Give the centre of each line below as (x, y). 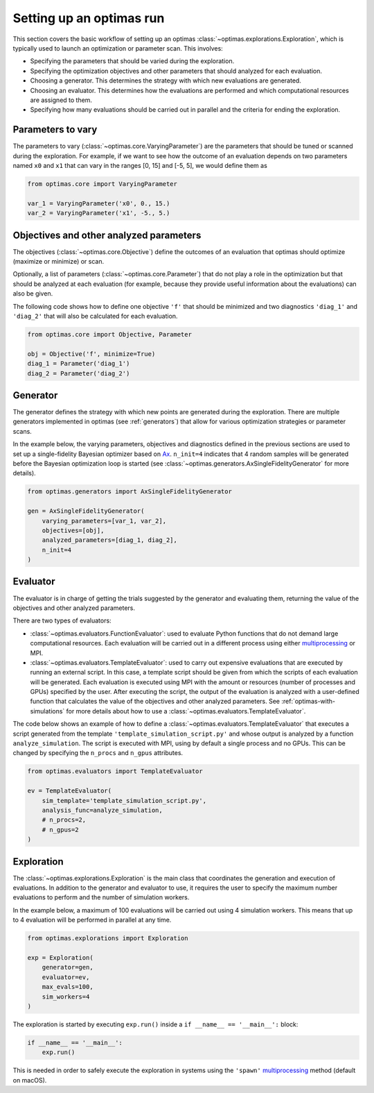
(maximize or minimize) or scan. (58, 262)
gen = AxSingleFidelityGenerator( (86, 511)
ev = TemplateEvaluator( (70, 791)
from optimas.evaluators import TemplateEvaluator (115, 771)
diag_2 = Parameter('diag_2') (79, 373)
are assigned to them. (61, 100)
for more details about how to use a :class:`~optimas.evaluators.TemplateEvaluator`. (186, 711)
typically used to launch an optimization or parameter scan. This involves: (118, 48)
